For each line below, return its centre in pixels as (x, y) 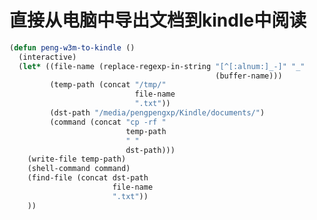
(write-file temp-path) (77, 159)
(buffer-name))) (249, 76)
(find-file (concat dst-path (88, 178)
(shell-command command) (79, 169)
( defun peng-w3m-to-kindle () (72, 47)
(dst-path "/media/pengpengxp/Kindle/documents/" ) (157, 113)
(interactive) (47, 57)
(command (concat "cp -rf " (108, 122)
